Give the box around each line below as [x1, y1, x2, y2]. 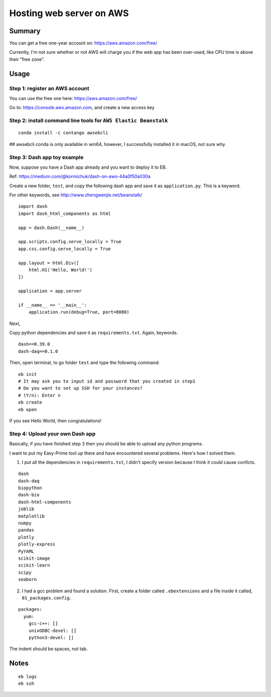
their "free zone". [9, 56, 45, 62]
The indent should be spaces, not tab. [9, 646, 88, 652]
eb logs [18, 673, 37, 679]
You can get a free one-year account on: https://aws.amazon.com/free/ [9, 40, 158, 46]
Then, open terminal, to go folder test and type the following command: [9, 360, 160, 366]
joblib [18, 506, 35, 512]
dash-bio [18, 492, 40, 498]
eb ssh [18, 681, 35, 686]
